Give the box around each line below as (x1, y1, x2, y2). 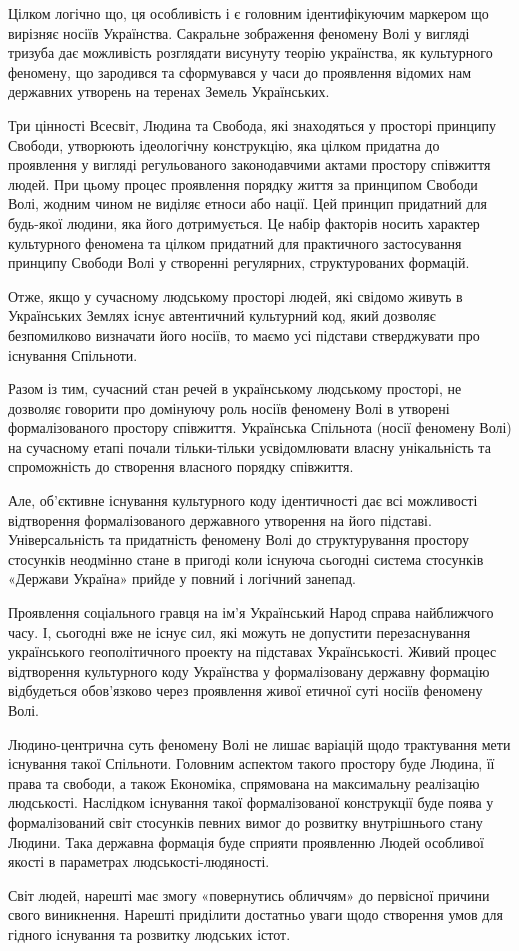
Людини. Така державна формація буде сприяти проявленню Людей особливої (8, 831, 484, 852)
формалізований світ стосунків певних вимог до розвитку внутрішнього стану (8, 811, 483, 832)
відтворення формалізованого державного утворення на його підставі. (8, 509, 432, 530)
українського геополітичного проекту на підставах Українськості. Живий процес (8, 641, 497, 662)
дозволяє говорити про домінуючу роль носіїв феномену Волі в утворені (8, 397, 450, 418)
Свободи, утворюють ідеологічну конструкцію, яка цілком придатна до (8, 134, 440, 155)
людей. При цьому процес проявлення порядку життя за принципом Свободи (8, 173, 478, 194)
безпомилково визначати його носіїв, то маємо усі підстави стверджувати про (8, 324, 480, 345)
